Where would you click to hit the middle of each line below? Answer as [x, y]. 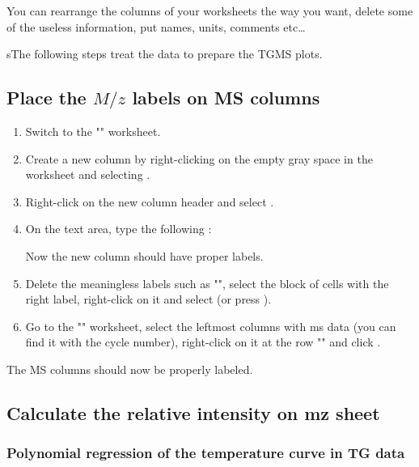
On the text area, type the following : [119, 229]
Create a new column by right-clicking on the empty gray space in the [199, 158]
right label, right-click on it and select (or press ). [148, 299]
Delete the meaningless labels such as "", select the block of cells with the [207, 283]
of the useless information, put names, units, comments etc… [156, 26]
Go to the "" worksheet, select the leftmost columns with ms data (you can [211, 326]
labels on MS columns [226, 98]
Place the [47, 98]
